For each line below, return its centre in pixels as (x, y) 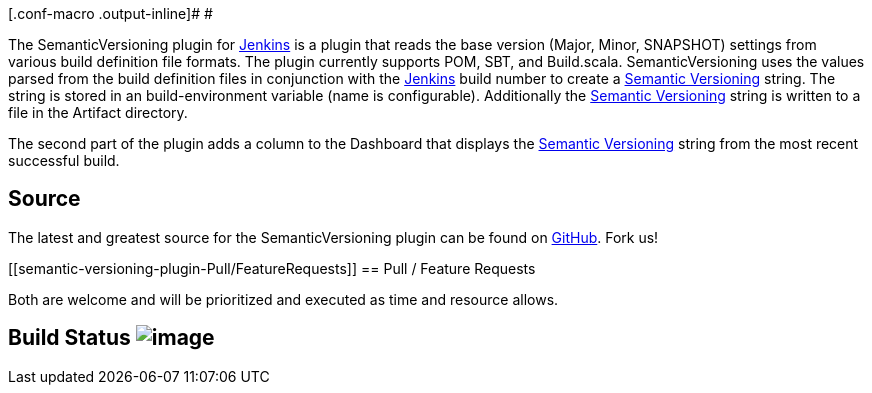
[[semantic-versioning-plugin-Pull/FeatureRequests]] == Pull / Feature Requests (272, 268)
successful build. (64, 160)
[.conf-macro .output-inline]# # (110, 13)
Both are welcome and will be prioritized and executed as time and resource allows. (283, 299)
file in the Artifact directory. (98, 112)
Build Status (69, 338)
